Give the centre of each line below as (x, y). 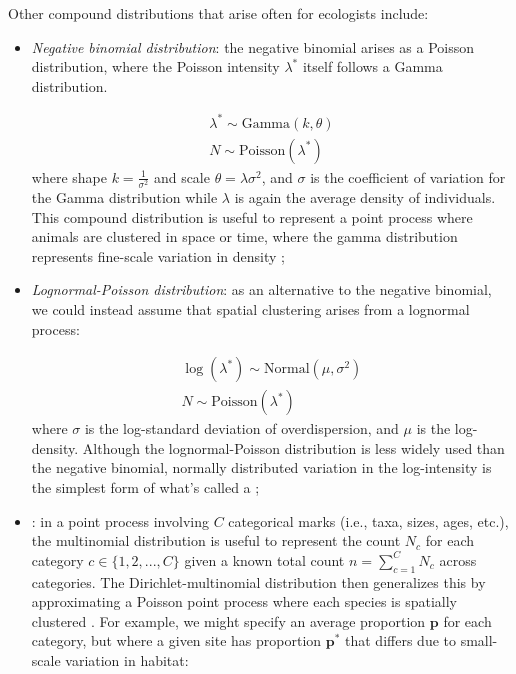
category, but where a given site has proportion (176, 640)
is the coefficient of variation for (408, 176)
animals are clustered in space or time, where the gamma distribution (244, 236)
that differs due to (400, 640)
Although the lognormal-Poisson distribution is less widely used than (293, 447)
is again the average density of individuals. (365, 197)
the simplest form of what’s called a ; (145, 487)
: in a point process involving (120, 520)
